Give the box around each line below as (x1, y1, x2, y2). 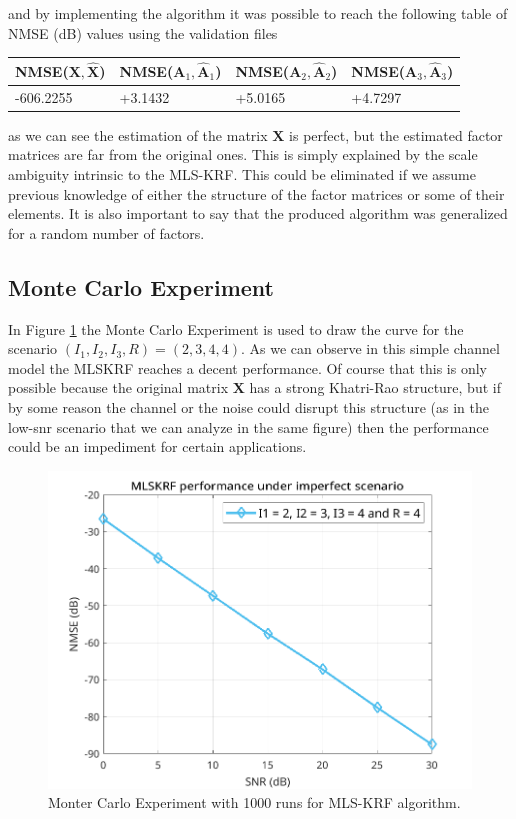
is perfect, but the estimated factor (289, 124, 503, 145)
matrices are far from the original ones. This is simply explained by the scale (8, 144, 478, 165)
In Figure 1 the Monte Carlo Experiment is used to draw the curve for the (8, 318, 464, 339)
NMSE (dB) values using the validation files (8, 22, 278, 43)
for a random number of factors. (8, 222, 205, 243)
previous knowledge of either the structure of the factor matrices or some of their (8, 183, 505, 204)
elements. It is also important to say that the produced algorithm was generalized (8, 203, 508, 224)
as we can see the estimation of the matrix (8, 124, 268, 145)
